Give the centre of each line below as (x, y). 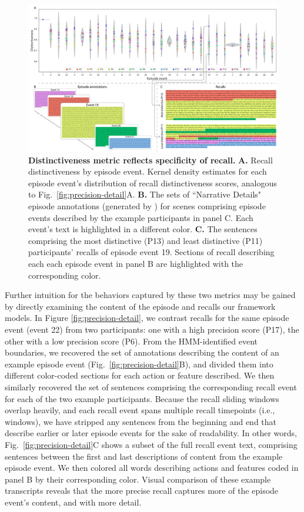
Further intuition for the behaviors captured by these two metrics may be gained (150, 295)
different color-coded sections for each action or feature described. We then (140, 375)
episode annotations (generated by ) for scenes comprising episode (147, 206)
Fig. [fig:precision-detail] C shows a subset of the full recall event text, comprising (151, 444)
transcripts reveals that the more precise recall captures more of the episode (142, 491)
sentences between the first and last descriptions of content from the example (144, 456)
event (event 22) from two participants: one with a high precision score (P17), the (152, 329)
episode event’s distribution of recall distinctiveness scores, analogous (153, 183)
